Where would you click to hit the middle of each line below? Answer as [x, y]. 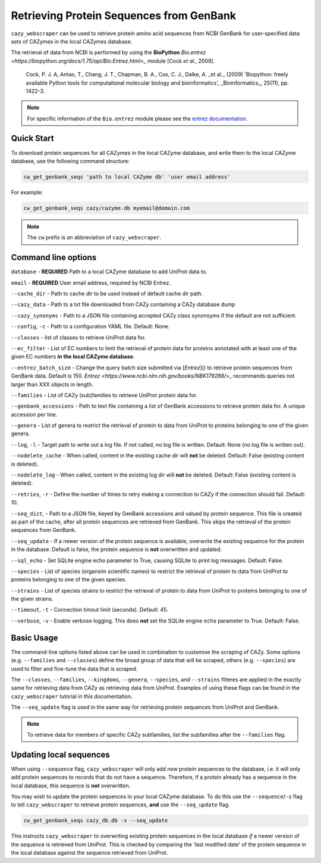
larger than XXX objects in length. [52, 384]
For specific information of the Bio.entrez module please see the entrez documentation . [137, 119]
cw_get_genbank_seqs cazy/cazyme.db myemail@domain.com [107, 208]
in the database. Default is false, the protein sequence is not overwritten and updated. [117, 549]
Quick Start [32, 138]
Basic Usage [34, 638]
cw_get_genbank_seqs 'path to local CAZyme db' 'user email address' [127, 177]
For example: [27, 192]
